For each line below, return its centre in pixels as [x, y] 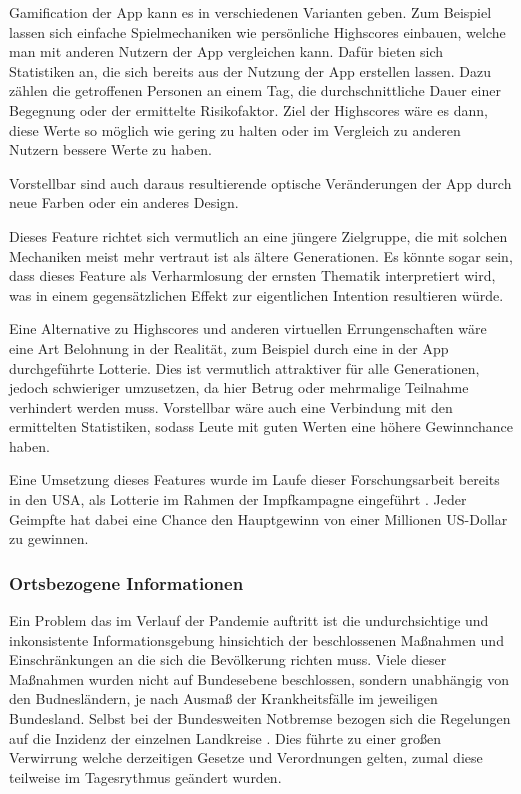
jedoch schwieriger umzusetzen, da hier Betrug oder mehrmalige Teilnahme [239, 387]
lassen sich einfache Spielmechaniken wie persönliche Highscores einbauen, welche [257, 31]
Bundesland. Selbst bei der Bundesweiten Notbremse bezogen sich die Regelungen [260, 718]
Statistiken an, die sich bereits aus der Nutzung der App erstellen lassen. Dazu [250, 70]
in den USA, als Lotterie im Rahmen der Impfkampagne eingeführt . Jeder [238, 499]
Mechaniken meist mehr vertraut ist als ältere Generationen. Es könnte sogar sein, [261, 255]
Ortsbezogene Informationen [126, 582]
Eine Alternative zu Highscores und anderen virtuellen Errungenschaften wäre [248, 328]
